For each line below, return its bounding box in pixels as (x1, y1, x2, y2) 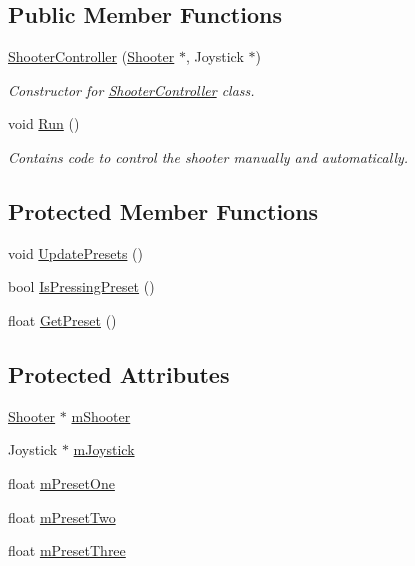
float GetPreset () (8, 309, 117, 330)
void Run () (8, 113, 80, 134)
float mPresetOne (8, 472, 115, 493)
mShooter (71, 405, 131, 426)
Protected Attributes (8, 358, 230, 389)
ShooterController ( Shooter (8, 46, 175, 67)
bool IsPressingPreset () (8, 276, 155, 297)
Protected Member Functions (8, 195, 319, 226)
